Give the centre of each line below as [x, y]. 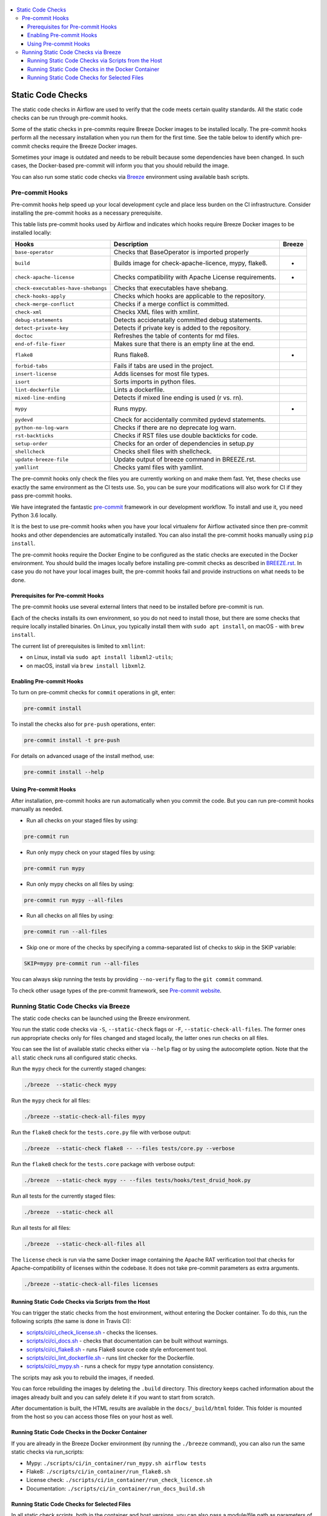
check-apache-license [45, 277]
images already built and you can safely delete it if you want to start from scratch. [113, 1397]
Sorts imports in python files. [155, 382]
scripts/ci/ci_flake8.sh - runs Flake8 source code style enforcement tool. [117, 1349]
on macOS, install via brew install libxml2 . [86, 666]
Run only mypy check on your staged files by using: [91, 852]
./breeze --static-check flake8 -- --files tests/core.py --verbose [129, 1148]
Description [131, 244]
